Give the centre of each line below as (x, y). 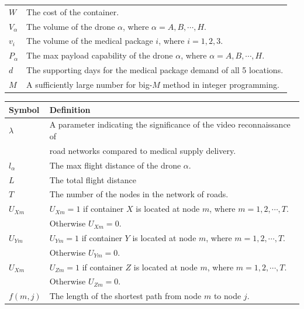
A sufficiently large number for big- (89, 84)
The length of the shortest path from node (125, 296)
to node (227, 296)
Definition (70, 109)
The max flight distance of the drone (115, 165)
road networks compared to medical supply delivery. (143, 150)
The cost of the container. (73, 11)
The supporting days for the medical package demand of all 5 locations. (155, 70)
